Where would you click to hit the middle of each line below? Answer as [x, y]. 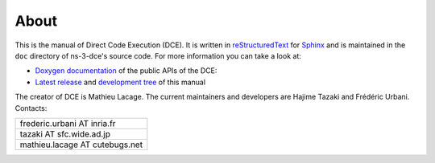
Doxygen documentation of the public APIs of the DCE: [126, 71]
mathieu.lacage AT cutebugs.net [81, 145]
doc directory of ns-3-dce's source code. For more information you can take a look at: [158, 55]
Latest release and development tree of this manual [120, 82]
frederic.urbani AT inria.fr [68, 123]
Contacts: [31, 108]
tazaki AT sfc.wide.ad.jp [65, 134]
